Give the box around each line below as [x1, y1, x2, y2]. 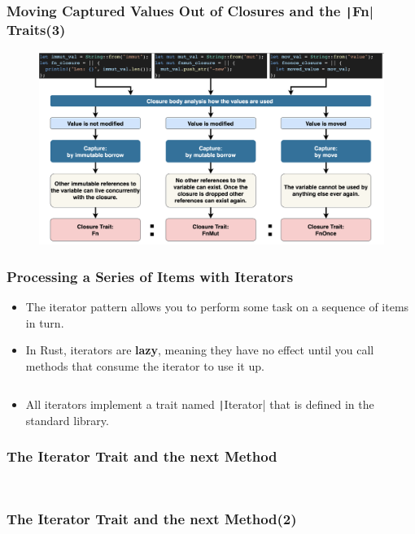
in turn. [25, 314, 64, 331]
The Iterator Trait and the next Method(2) [7, 508, 297, 528]
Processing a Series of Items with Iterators [7, 266, 294, 286]
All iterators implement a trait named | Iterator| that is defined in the [25, 396, 374, 413]
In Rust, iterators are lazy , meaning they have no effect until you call [25, 341, 374, 358]
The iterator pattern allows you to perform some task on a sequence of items [25, 297, 409, 315]
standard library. [25, 411, 109, 428]
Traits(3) [7, 20, 66, 40]
